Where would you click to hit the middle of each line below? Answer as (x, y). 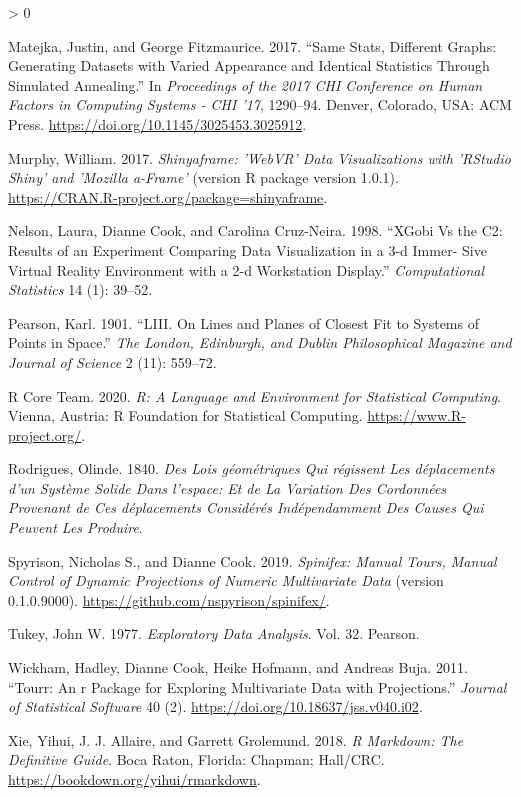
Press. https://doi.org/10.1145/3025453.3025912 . (157, 123)
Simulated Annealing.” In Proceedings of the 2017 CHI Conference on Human (245, 84)
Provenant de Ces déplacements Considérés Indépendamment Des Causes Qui (246, 507)
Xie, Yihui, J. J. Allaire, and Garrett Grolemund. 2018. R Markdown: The (236, 739)
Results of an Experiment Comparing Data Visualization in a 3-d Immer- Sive (247, 249)
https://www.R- (416, 415)
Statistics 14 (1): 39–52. (80, 289)
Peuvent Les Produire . (75, 527)
